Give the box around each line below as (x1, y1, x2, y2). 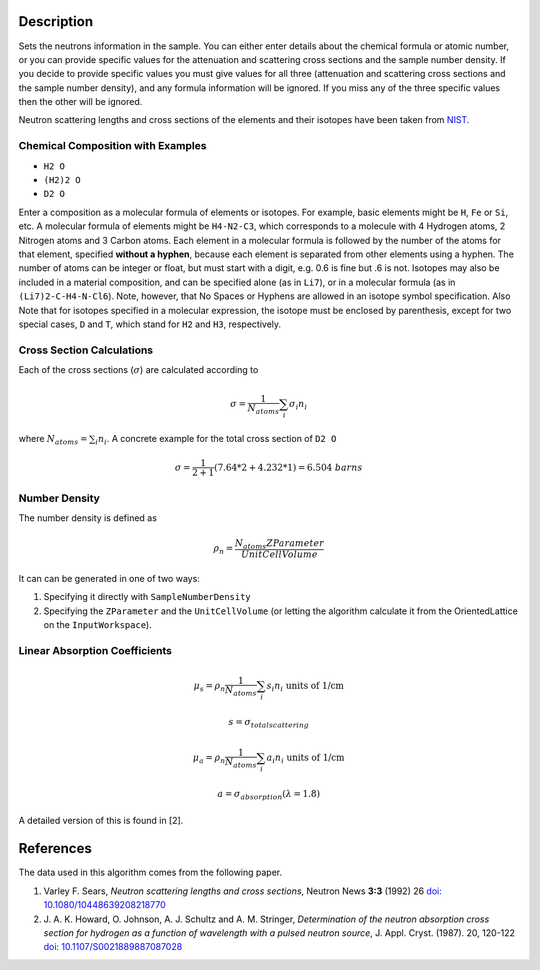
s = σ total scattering (228, 716, 310, 730)
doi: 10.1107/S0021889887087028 (43, 941, 183, 953)
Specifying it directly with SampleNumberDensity (43, 591, 252, 603)
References (18, 840, 92, 857)
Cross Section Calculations (18, 343, 154, 357)
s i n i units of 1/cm (266, 680, 345, 694)
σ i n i (288, 398, 308, 412)
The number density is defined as (18, 512, 157, 524)
